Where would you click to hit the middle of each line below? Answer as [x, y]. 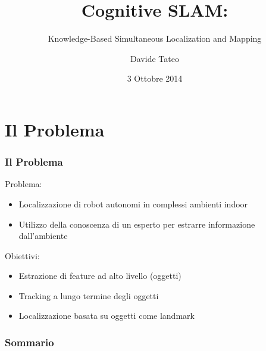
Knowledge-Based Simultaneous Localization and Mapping [155, 38]
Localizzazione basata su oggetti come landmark [107, 316]
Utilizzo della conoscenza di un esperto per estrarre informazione [137, 224]
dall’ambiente [43, 236]
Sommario [29, 342]
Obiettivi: [22, 255]
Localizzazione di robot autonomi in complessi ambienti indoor [133, 204]
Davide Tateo [155, 58]
